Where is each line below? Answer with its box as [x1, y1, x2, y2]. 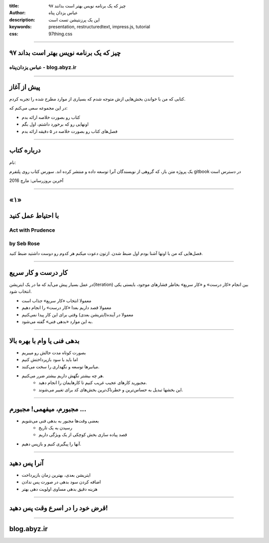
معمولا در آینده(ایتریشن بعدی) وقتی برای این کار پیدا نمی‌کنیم [21, 311, 134, 317]
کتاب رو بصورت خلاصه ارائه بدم [21, 114, 81, 120]
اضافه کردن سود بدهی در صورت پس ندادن [21, 479, 101, 485]
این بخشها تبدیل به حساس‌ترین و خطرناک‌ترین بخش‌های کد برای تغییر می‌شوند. [38, 387, 183, 393]
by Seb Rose [9, 240, 40, 247]
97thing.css [48, 30, 73, 37]
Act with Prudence [9, 227, 55, 234]
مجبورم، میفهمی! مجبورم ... [9, 405, 87, 413]
